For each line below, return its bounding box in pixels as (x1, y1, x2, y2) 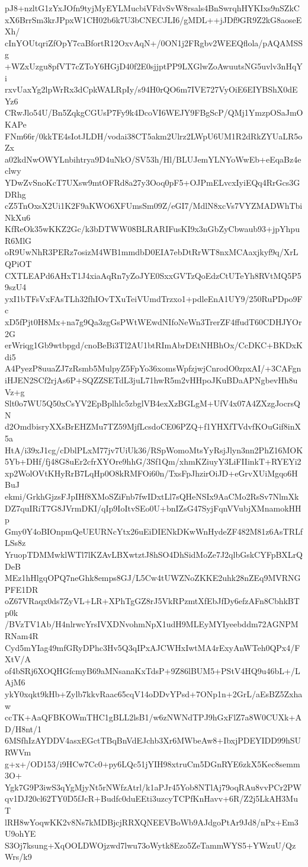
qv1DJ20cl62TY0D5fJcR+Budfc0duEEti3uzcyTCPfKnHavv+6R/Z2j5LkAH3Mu (5, 792, 298, 805)
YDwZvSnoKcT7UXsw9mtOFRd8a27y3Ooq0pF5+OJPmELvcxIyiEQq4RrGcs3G (5, 176, 300, 188)
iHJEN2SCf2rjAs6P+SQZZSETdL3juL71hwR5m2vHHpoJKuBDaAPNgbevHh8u (5, 374, 298, 386)
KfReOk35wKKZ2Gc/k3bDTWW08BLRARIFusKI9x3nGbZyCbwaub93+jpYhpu (5, 223, 300, 235)
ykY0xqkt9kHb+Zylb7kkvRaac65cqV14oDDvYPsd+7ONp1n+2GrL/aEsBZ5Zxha (5, 688, 303, 700)
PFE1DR (5, 583, 38, 595)
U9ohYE (5, 827, 36, 840)
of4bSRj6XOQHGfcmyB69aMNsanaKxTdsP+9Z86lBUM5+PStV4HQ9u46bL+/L (5, 664, 300, 677)
